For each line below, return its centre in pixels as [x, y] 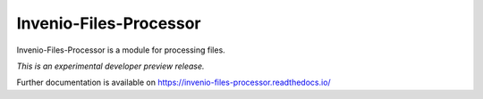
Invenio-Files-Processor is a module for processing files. [121, 50]
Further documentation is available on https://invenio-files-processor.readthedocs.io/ [174, 82]
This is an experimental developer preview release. [110, 66]
